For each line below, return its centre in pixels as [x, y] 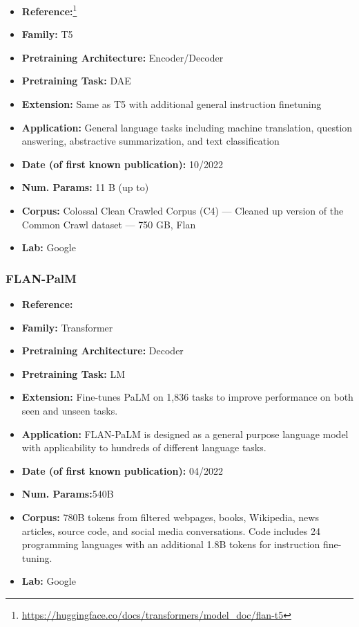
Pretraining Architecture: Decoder [103, 351]
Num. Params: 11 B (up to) [85, 187]
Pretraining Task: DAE [76, 81]
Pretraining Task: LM [74, 373]
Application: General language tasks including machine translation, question [187, 127]
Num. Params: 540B [68, 494]
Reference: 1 [49, 10]
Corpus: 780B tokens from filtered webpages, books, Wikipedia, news [170, 517]
